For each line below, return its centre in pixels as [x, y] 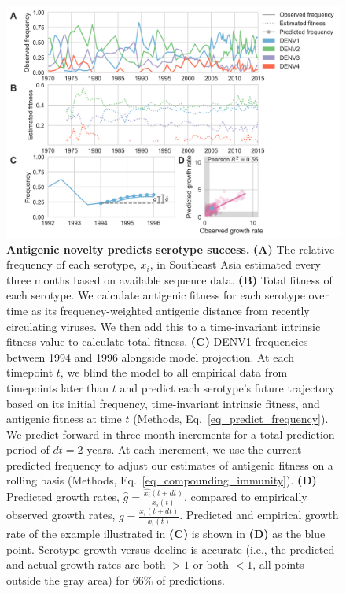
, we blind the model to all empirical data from [174, 372]
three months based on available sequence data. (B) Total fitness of [169, 279]
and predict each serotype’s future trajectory [227, 387]
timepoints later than [58, 387]
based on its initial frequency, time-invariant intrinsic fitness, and [163, 403]
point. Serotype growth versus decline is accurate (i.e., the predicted [171, 549]
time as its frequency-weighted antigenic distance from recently [158, 310]
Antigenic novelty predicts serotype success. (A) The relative [171, 249]
